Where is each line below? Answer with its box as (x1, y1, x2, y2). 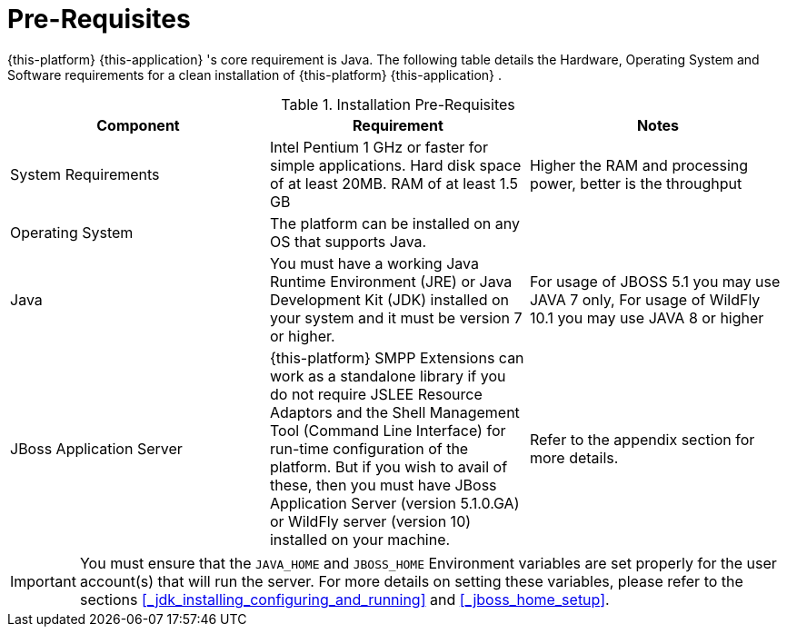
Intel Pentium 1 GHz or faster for (269, 137, 488, 156)
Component (96, 115, 180, 134)
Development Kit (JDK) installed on (269, 290, 510, 309)
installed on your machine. (269, 530, 451, 549)
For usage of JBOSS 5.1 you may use (529, 272, 781, 291)
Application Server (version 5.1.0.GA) (269, 493, 520, 512)
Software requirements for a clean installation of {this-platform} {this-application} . (7, 66, 502, 83)
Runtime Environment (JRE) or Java (269, 272, 513, 291)
